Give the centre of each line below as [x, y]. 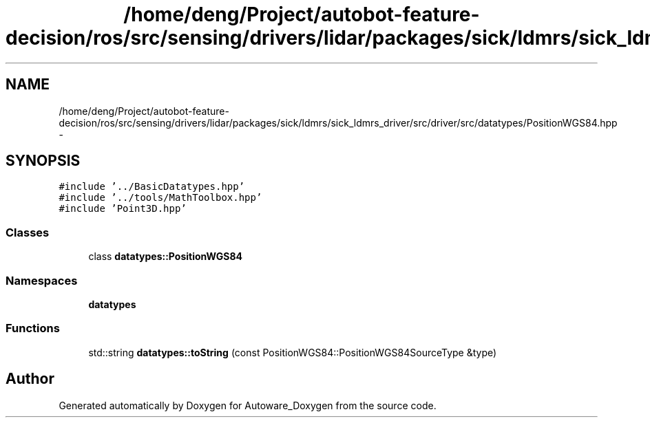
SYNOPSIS [43, 161]
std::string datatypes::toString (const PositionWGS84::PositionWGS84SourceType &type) [293, 352]
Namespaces [42, 280]
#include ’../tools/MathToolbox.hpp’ [160, 198]
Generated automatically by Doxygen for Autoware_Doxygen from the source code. [248, 405]
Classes [28, 232]
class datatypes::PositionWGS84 [165, 257]
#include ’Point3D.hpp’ [123, 209]
